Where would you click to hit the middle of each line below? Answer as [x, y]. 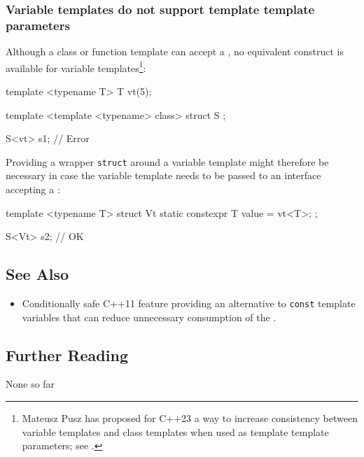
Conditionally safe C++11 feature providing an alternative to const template [189, 303]
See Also [37, 274]
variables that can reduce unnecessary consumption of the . [149, 317]
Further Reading [67, 354]
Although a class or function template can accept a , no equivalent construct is [175, 51]
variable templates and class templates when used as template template [175, 431]
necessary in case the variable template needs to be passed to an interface [163, 175]
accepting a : [33, 189]
